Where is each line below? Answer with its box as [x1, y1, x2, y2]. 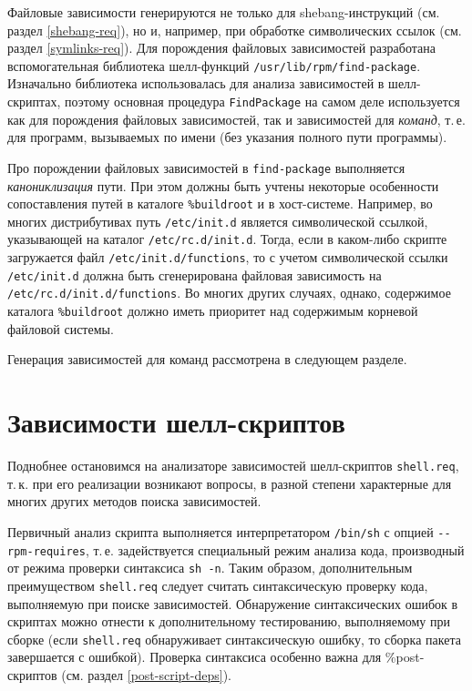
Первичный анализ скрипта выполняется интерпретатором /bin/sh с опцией [7, 522, 434, 541]
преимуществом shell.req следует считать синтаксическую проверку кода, [7, 575, 428, 594]
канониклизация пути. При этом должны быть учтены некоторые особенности [7, 176, 439, 195]
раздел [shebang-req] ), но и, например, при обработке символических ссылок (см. [7, 20, 462, 39]
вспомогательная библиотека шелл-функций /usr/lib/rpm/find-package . [7, 56, 421, 75]
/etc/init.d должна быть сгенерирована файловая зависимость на [7, 265, 382, 284]
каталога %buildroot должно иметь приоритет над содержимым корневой [7, 301, 418, 320]
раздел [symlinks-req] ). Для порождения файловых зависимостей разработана [7, 38, 436, 57]
